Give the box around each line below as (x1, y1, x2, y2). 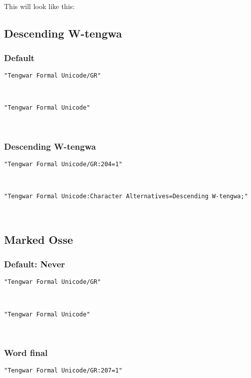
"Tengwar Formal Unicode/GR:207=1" (4, 367, 123, 374)
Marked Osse (4, 231, 73, 247)
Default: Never (4, 258, 65, 270)
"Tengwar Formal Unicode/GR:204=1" (4, 160, 123, 168)
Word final (4, 346, 48, 358)
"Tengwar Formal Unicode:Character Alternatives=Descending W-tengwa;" (4, 193, 248, 200)
